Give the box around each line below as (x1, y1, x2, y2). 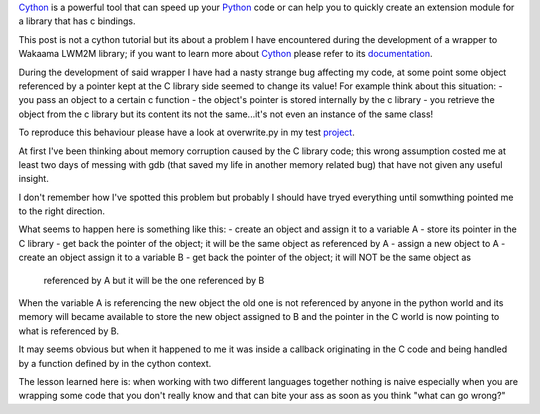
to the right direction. (18, 205, 105, 217)
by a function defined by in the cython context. (18, 357, 212, 369)
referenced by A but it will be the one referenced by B (43, 274, 265, 286)
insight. (18, 173, 49, 185)
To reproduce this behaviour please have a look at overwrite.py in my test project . (18, 126, 355, 139)
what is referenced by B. (18, 325, 120, 337)
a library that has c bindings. (18, 15, 136, 27)
